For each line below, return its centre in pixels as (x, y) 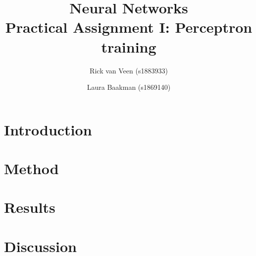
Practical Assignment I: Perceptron (129, 27)
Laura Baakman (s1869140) (129, 87)
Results (30, 207)
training (129, 46)
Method (31, 168)
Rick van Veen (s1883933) (129, 70)
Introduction (48, 129)
